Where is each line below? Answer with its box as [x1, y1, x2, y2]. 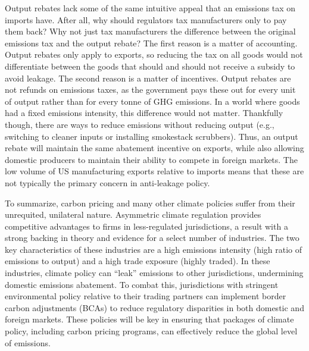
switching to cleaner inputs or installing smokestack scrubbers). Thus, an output [5, 130, 298, 142]
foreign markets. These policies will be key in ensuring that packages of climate [5, 313, 294, 325]
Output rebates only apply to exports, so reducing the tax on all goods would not [5, 48, 303, 61]
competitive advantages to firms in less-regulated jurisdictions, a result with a [5, 220, 288, 232]
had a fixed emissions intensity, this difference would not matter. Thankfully [5, 106, 283, 119]
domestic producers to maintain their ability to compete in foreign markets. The [5, 153, 298, 165]
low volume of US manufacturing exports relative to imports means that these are [5, 165, 304, 177]
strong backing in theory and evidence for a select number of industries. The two [5, 231, 299, 244]
